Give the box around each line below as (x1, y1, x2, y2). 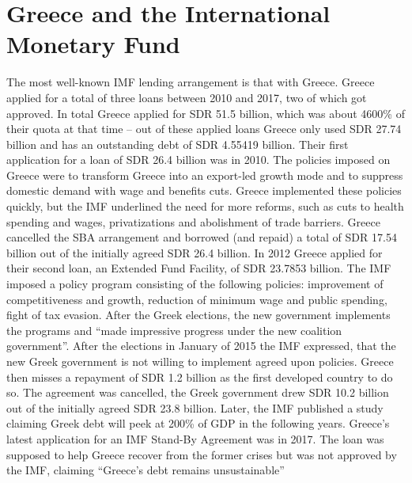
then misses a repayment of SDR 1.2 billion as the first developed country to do (6, 368, 393, 385)
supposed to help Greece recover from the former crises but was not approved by (6, 446, 397, 462)
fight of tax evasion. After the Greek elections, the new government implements (6, 306, 391, 323)
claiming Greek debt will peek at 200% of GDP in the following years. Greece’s (6, 415, 390, 432)
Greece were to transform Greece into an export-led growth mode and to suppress (6, 166, 403, 183)
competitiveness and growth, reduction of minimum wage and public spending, (6, 291, 387, 307)
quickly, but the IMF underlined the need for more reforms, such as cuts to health (6, 198, 404, 215)
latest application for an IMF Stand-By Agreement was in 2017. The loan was (6, 430, 384, 447)
